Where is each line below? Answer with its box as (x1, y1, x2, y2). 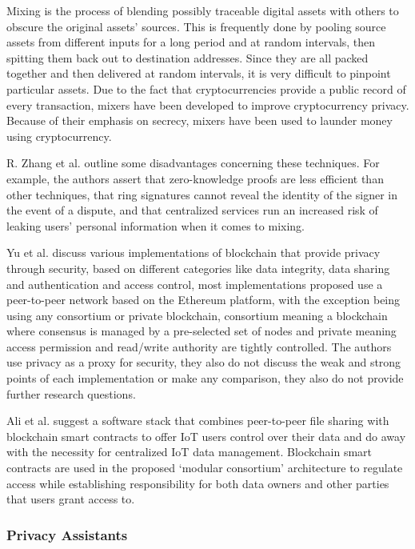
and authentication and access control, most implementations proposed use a (6, 275, 383, 292)
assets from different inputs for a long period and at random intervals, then (6, 34, 376, 50)
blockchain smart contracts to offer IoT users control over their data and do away (6, 427, 406, 444)
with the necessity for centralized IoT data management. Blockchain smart (6, 443, 373, 460)
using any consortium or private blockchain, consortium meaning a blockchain (6, 307, 388, 323)
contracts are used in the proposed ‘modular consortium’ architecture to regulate (6, 459, 403, 476)
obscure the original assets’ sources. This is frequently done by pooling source (6, 18, 386, 34)
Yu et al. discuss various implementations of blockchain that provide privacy (6, 244, 381, 261)
